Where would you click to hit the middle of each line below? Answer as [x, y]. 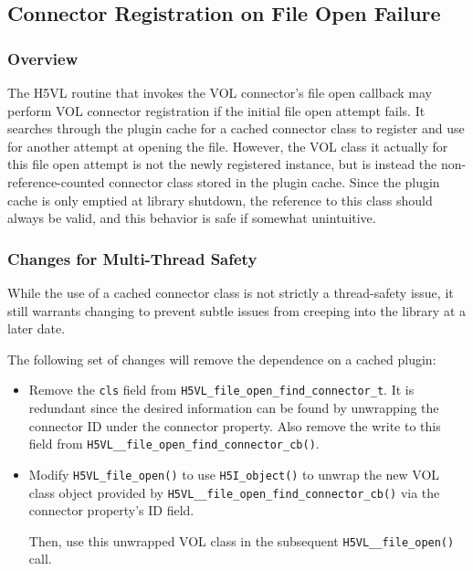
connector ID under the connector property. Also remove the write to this [235, 425]
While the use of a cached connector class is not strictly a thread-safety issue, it [231, 292]
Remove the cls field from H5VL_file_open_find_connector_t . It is [221, 390]
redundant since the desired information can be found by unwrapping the [234, 407]
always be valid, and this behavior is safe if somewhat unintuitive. [192, 218]
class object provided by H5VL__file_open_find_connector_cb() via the [234, 492]
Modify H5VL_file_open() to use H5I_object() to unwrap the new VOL [234, 474]
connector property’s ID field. [111, 510]
